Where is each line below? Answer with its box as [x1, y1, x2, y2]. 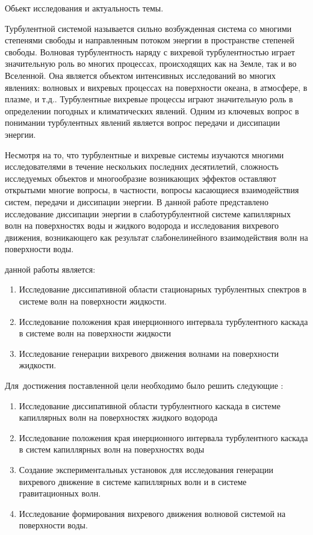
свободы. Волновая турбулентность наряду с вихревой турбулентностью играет [5, 45, 295, 58]
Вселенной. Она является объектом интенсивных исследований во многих [5, 69, 276, 81]
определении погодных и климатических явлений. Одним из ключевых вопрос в [5, 104, 299, 117]
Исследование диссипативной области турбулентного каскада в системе [19, 399, 280, 412]
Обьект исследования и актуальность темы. [5, 2, 164, 14]
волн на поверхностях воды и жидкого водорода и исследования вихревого [5, 219, 279, 232]
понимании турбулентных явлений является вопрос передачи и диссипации [5, 116, 280, 129]
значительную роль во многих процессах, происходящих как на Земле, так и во [5, 57, 297, 70]
